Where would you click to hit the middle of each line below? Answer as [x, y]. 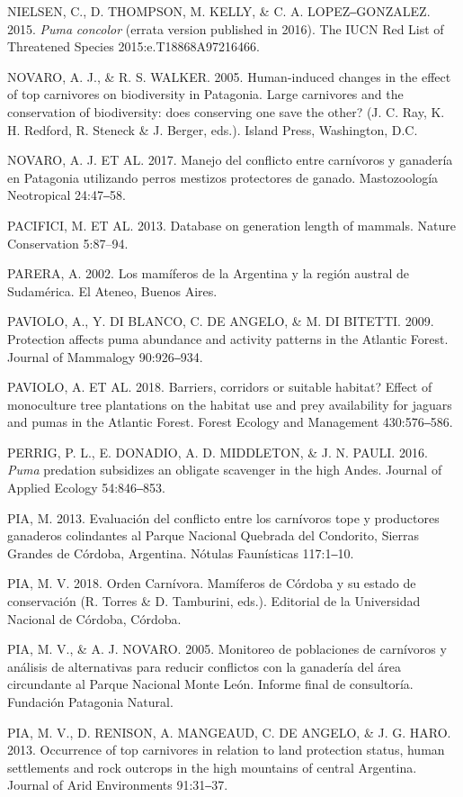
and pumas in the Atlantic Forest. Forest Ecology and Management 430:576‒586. [230, 422]
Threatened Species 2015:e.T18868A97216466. [134, 46]
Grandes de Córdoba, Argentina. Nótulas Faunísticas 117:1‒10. [181, 552]
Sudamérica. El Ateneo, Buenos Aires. [112, 290]
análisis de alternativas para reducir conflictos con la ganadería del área [205, 666]
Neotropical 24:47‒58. [67, 195]
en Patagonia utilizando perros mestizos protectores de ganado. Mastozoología [223, 177]
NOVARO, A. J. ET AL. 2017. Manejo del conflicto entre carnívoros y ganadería [230, 160]
